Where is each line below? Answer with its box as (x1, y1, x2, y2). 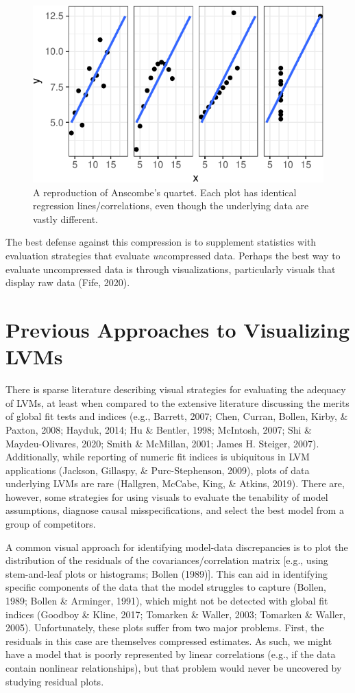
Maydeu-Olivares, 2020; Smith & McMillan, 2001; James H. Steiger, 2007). (5, 436, 319, 450)
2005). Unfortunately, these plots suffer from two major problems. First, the (5, 620, 324, 635)
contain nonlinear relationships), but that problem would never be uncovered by (5, 661, 342, 675)
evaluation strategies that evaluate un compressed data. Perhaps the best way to (5, 248, 341, 263)
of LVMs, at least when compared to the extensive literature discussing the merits (5, 395, 350, 410)
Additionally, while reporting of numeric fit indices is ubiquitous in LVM (5, 449, 310, 464)
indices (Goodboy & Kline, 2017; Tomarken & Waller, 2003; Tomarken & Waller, (5, 607, 346, 621)
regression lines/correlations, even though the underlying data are (33, 198, 309, 213)
